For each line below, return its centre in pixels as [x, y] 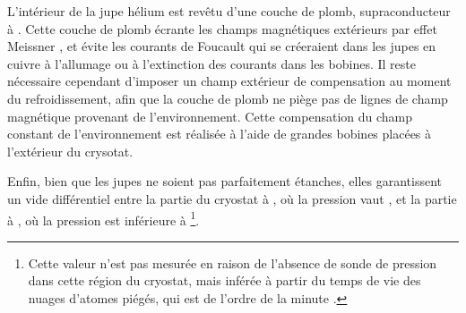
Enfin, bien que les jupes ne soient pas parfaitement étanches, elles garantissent [225, 181]
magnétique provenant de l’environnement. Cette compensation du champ [210, 116]
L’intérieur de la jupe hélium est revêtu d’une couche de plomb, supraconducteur [229, 11]
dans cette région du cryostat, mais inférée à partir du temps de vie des [224, 280]
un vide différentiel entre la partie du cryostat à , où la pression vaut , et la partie [232, 198]
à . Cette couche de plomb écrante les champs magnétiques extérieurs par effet [222, 28]
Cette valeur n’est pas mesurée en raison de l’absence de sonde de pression [233, 262]
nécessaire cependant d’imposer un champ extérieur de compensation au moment [229, 81]
